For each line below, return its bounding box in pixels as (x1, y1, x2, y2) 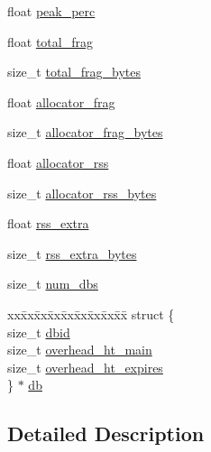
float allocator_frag (7, 92, 115, 111)
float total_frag (7, 32, 93, 51)
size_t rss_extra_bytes (7, 244, 137, 263)
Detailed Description (7, 420, 205, 447)
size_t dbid (7, 322, 70, 341)
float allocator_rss (7, 152, 109, 171)
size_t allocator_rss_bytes (7, 183, 157, 202)
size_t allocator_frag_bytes (7, 123, 163, 142)
